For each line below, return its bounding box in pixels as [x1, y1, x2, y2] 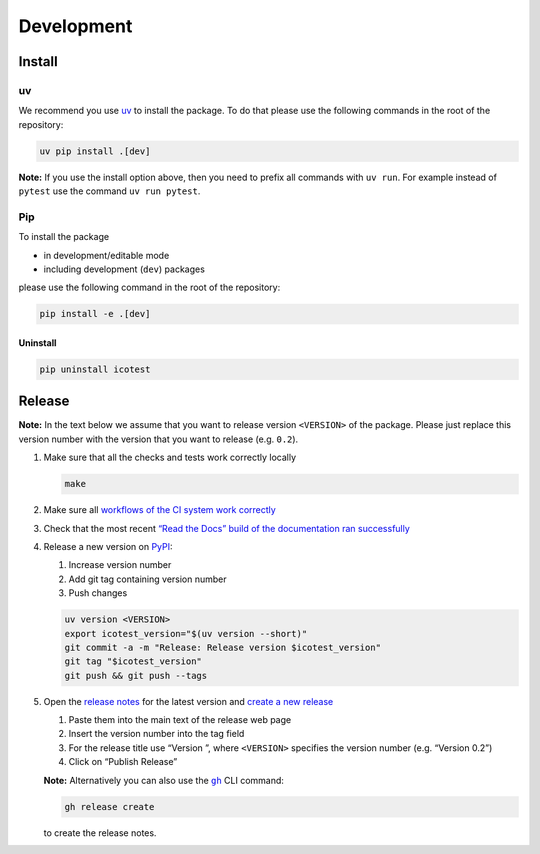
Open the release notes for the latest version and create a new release [43, 695, 334, 707]
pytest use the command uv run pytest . [18, 185, 201, 197]
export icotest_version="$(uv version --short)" [64, 628, 308, 639]
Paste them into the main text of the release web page [68, 714, 292, 726]
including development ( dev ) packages [43, 263, 205, 275]
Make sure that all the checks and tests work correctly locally [43, 451, 297, 464]
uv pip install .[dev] [39, 145, 151, 157]
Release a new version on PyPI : [43, 540, 174, 552]
